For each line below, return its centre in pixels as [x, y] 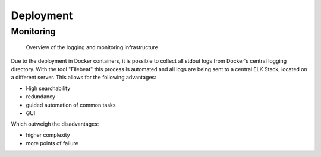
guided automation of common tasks [71, 105]
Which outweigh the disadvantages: [55, 124]
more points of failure [52, 143]
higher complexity [48, 135]
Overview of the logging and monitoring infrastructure [92, 47]
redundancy [41, 97]
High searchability [48, 88]
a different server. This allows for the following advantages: [84, 78]
